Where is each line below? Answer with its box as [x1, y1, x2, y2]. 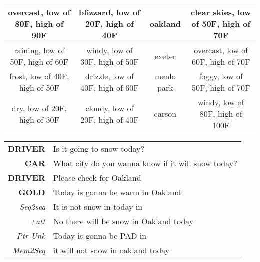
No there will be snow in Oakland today [53, 215, 194, 227]
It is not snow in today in [53, 201, 143, 212]
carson [154, 108, 177, 119]
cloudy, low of [85, 102, 134, 114]
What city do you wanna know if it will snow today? [53, 157, 237, 169]
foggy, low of [199, 70, 243, 82]
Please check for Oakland [53, 172, 141, 183]
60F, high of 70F [191, 56, 250, 67]
